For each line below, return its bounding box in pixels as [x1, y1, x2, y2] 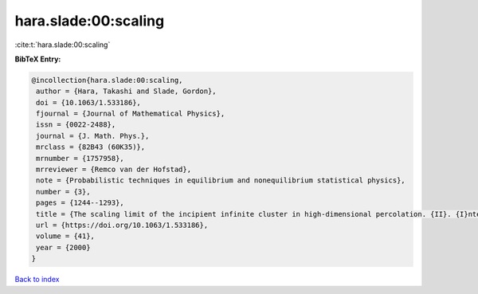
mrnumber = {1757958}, [36, 154, 125, 163]
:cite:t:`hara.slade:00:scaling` [14, 40, 111, 49]
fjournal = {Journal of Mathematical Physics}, [36, 109, 225, 119]
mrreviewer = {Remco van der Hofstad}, [36, 165, 191, 174]
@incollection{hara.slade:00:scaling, [31, 76, 183, 84]
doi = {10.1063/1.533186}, [36, 98, 141, 107]
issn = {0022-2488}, [36, 120, 116, 129]
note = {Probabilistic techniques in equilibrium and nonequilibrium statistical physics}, [36, 176, 406, 185]
